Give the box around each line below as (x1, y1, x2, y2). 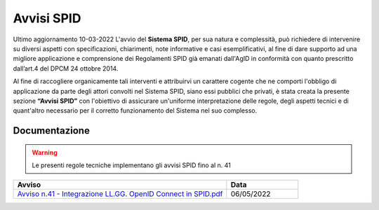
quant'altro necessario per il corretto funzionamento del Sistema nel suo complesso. (13, 106, 258, 115)
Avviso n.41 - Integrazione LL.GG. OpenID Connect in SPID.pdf (17, 189, 223, 199)
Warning (32, 148, 58, 157)
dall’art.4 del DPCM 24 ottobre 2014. (13, 64, 119, 73)
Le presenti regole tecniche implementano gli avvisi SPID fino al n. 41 (32, 161, 232, 169)
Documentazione (13, 125, 91, 136)
